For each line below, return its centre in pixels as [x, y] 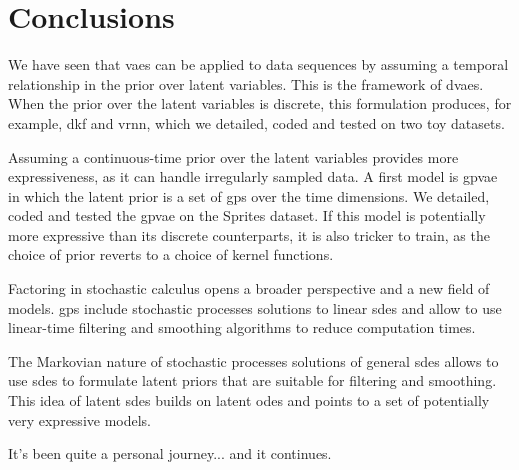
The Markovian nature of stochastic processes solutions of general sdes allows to [253, 360]
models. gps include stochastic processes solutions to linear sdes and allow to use [255, 307]
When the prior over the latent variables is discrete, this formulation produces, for [260, 103]
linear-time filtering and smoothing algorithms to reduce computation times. [242, 327]
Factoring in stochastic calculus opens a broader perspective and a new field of [249, 288]
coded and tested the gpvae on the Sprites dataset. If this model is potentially [247, 215]
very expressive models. [80, 419]
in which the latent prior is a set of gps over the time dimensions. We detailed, [249, 195]
